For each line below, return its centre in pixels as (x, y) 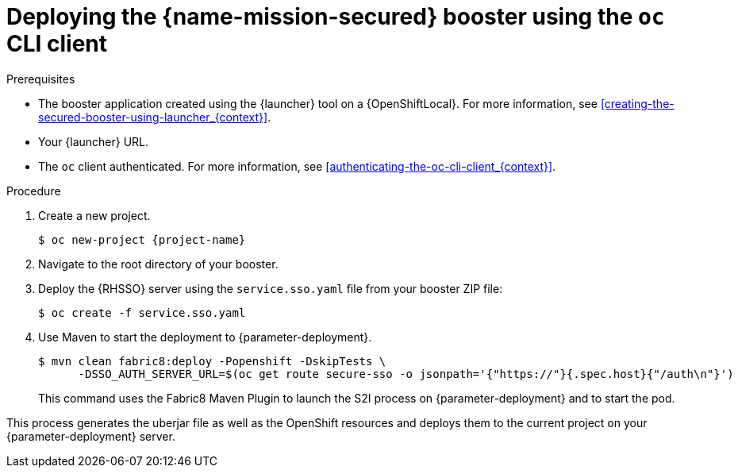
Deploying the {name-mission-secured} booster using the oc (336, 17)
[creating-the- (637, 103)
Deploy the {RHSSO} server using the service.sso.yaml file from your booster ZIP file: (271, 288)
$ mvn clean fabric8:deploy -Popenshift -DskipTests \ (212, 361)
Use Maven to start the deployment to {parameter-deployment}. (205, 337)
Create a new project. (94, 215)
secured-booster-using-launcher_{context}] (153, 117)
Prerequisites (41, 79)
